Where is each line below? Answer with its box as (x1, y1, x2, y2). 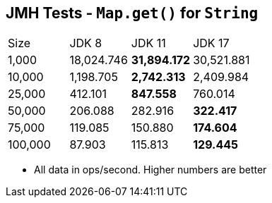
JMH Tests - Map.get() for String (6, 4, 259, 22)
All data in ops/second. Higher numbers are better (34, 164, 267, 176)
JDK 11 (131, 36, 166, 51)
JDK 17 (193, 36, 230, 51)
